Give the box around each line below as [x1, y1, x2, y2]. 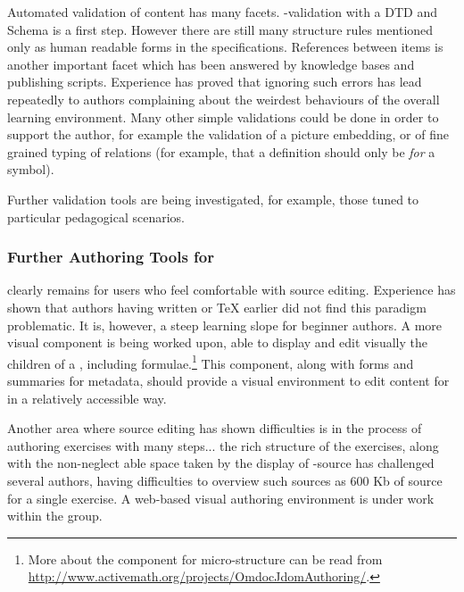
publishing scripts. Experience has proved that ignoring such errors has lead [7, 72, 422, 91]
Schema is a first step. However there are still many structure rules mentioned [7, 20, 434, 38]
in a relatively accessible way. [7, 388, 167, 407]
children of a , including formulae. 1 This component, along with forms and [7, 351, 414, 372]
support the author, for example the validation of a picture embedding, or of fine [7, 125, 449, 144]
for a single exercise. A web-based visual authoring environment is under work [7, 488, 435, 507]
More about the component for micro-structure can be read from [28, 549, 383, 568]
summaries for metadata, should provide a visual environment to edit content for [7, 371, 450, 389]
